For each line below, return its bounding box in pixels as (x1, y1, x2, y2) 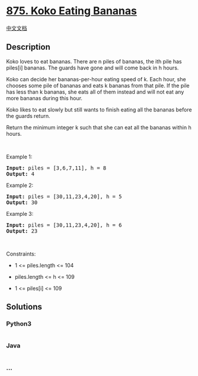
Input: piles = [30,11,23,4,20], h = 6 (6, 221, 122, 228)
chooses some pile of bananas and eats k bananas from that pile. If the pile (6, 82, 190, 89)
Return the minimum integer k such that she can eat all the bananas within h (6, 123, 191, 131)
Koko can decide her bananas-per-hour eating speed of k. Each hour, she (6, 75, 186, 82)
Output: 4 (6, 170, 34, 177)
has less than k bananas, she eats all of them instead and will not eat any (6, 88, 184, 95)
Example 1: (6, 153, 33, 160)
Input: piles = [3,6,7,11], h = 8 (6, 164, 107, 171)
